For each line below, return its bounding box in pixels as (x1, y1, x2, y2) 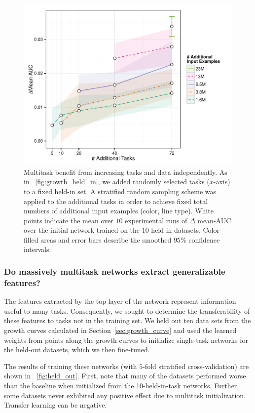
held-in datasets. (151, 225, 201, 235)
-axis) (213, 176, 230, 187)
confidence (188, 234, 220, 245)
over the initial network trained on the (24, 225, 140, 235)
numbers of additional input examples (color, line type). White (24, 206, 214, 216)
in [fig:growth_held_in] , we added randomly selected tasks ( (24, 176, 210, 187)
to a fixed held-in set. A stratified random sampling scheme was (24, 186, 217, 196)
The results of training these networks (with (4, 361, 137, 371)
